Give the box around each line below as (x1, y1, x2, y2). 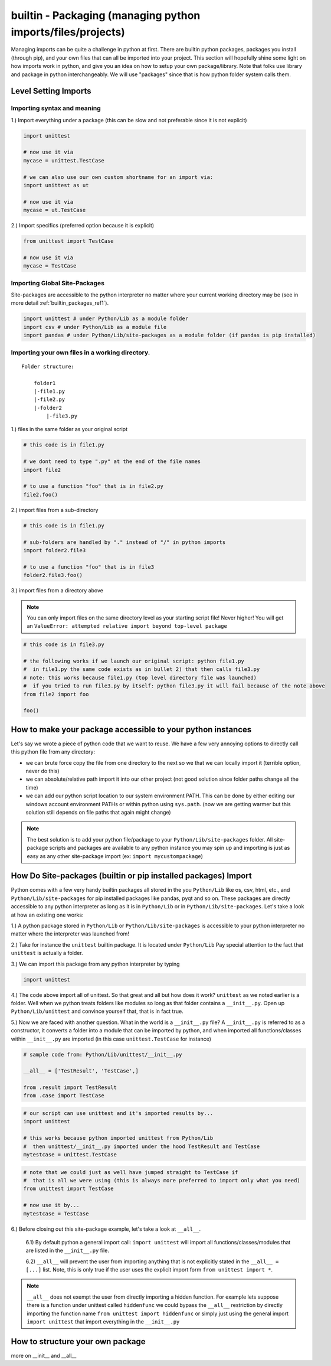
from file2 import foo (23, 691, 89, 697)
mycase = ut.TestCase (23, 207, 86, 214)
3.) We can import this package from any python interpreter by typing (11, 960, 180, 967)
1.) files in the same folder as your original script (11, 426, 128, 433)
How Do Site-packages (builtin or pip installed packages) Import (11, 871, 252, 881)
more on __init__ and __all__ (11, 1352, 77, 1359)
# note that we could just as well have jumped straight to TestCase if (23, 1169, 238, 1175)
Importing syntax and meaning (11, 104, 101, 112)
